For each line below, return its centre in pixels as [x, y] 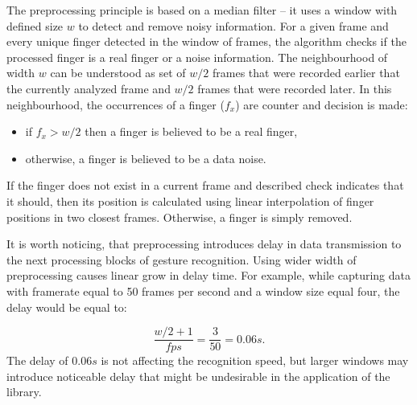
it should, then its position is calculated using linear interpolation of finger [190, 200]
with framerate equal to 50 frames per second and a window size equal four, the [203, 290]
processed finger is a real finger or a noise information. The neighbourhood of [197, 57]
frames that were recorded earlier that [306, 73]
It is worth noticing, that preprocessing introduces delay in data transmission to [204, 244]
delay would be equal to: [67, 307]
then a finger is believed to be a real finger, [191, 131]
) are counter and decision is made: [322, 104]
